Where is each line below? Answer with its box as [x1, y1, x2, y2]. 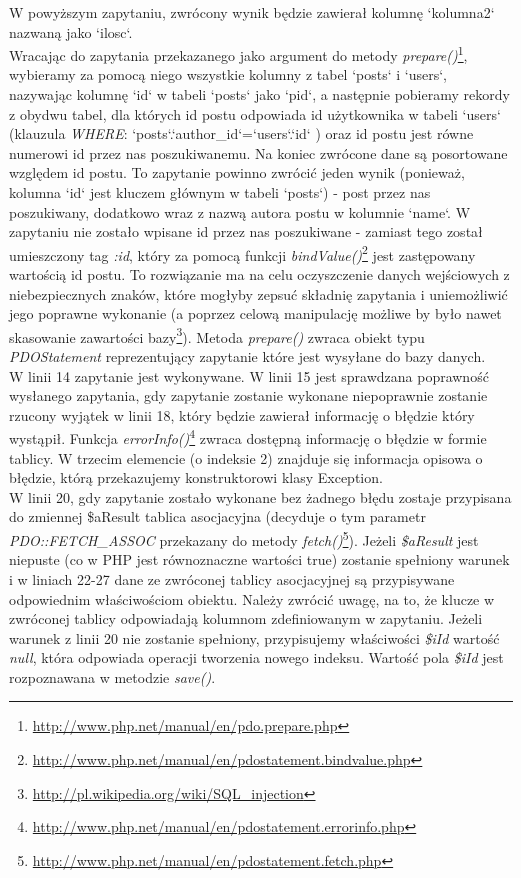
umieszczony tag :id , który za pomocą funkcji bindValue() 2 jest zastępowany [9, 241, 476, 265]
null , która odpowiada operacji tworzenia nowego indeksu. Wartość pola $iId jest [9, 647, 504, 668]
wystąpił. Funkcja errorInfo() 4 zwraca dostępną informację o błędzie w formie [9, 425, 487, 449]
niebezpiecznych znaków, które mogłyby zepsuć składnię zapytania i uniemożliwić [9, 283, 508, 304]
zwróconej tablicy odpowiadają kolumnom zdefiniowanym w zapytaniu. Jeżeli [9, 608, 483, 629]
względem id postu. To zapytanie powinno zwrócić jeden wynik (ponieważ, [9, 162, 465, 183]
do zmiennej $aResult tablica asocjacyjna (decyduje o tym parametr [9, 506, 426, 527]
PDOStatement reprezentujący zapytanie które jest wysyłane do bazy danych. [9, 346, 486, 367]
